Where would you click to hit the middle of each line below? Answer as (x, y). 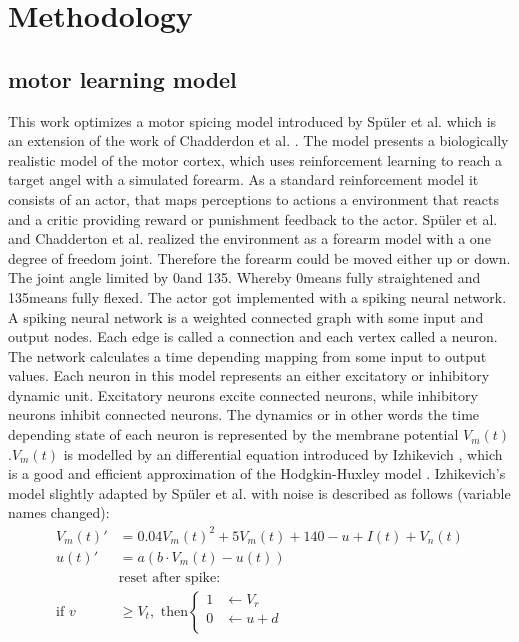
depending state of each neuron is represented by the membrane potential (233, 434)
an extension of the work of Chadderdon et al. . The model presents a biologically (258, 140)
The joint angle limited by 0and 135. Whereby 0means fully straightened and (244, 277)
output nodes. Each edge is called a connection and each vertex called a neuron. (253, 336)
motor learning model (122, 78)
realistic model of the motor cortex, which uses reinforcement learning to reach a (255, 159)
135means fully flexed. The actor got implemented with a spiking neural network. (257, 296)
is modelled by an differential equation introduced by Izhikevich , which (283, 453)
